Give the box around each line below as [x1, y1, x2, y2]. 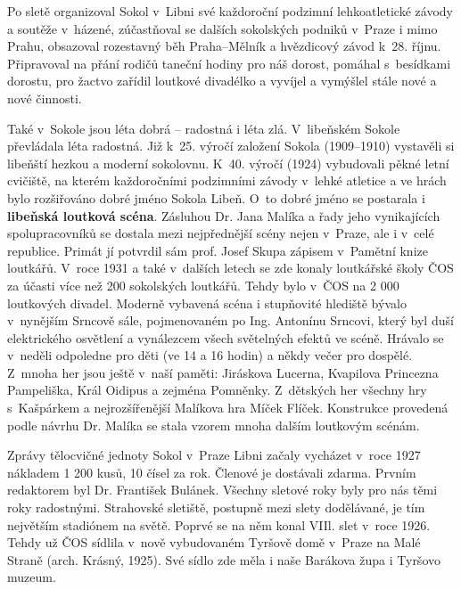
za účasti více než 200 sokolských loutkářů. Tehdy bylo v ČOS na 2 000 [7, 275, 399, 294]
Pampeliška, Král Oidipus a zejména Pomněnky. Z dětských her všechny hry [7, 380, 427, 399]
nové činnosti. [7, 88, 82, 107]
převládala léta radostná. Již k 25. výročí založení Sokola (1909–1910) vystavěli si [7, 136, 455, 155]
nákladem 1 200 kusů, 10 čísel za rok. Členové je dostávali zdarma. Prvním [7, 462, 416, 481]
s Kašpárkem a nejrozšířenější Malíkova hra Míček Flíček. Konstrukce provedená [7, 398, 449, 417]
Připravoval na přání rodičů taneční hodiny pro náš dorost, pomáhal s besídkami [7, 53, 451, 72]
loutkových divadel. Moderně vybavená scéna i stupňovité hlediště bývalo [7, 293, 407, 312]
